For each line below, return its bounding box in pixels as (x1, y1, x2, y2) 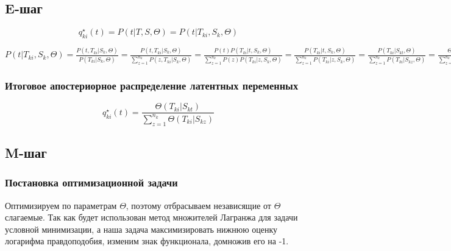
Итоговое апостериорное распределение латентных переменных (5, 78, 299, 93)
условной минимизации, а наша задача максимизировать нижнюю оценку (5, 222, 278, 235)
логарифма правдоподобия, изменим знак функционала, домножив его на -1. (5, 235, 289, 247)
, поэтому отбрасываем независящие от (126, 199, 271, 211)
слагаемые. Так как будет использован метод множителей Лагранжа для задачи (5, 211, 298, 224)
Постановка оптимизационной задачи (5, 175, 178, 190)
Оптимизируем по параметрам (5, 199, 117, 211)
